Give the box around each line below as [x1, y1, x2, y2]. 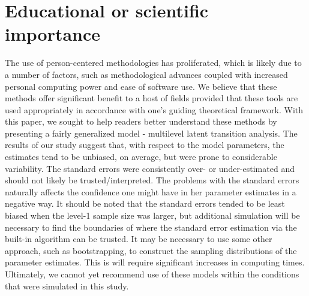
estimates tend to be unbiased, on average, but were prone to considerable [5, 150, 277, 163]
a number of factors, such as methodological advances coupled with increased [5, 68, 288, 80]
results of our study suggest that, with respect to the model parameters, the [5, 138, 284, 151]
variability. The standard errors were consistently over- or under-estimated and [5, 162, 295, 174]
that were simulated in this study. [5, 279, 129, 292]
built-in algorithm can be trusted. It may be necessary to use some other [5, 232, 272, 245]
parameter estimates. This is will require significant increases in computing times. [5, 256, 305, 268]
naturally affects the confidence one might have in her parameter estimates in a [5, 185, 296, 198]
